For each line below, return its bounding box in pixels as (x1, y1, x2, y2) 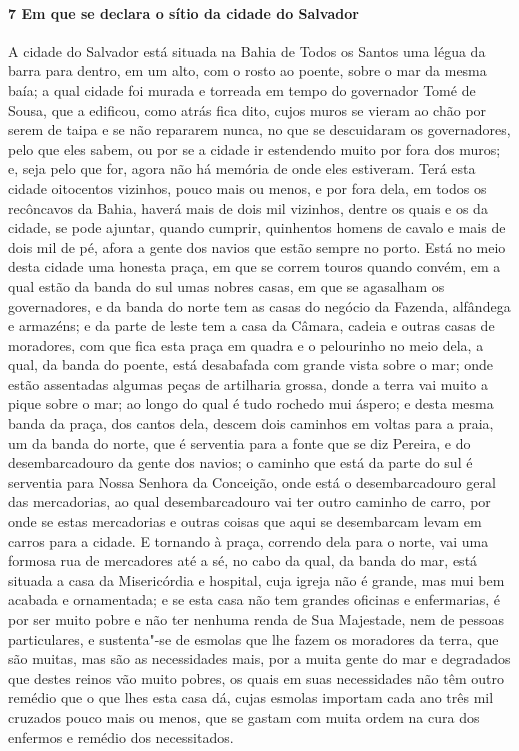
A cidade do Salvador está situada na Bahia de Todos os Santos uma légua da (8, 40, 486, 61)
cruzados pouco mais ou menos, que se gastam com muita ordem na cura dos (8, 706, 480, 727)
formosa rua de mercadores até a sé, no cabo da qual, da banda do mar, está (8, 550, 478, 571)
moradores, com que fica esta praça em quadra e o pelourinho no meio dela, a (8, 334, 484, 355)
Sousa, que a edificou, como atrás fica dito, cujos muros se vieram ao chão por (8, 99, 487, 120)
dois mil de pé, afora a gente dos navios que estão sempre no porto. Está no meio (8, 236, 506, 257)
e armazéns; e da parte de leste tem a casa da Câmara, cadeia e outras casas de (8, 315, 495, 336)
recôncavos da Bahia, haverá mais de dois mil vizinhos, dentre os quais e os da (8, 197, 488, 218)
